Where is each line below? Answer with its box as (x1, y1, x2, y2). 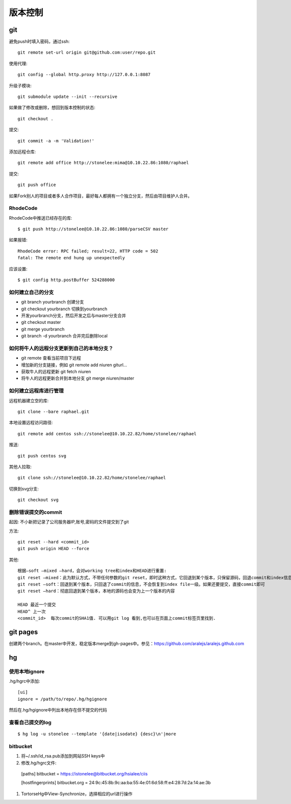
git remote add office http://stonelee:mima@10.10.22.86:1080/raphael (17, 160, 189, 166)
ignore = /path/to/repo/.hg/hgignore (17, 696, 108, 702)
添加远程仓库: (9, 148, 36, 155)
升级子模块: (9, 82, 32, 88)
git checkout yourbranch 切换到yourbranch (21, 306, 108, 312)
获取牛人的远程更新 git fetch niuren (21, 369, 91, 375)
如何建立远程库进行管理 (9, 388, 64, 394)
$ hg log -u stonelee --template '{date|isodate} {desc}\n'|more (17, 731, 177, 737)
